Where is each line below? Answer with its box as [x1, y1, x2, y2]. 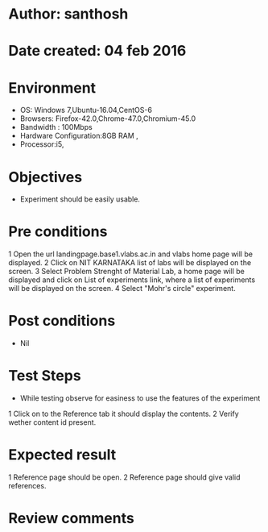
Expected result [8, 446, 117, 464]
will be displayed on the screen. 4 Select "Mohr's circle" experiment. [8, 284, 236, 293]
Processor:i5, [19, 139, 64, 149]
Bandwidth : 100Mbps [19, 123, 93, 132]
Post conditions [8, 312, 116, 330]
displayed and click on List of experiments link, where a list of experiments [8, 275, 256, 285]
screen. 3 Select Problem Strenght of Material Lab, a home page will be [8, 267, 245, 276]
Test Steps [8, 367, 82, 385]
